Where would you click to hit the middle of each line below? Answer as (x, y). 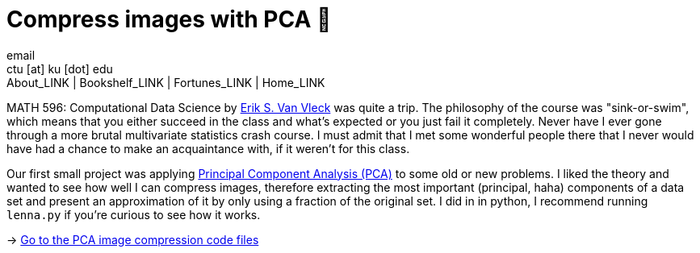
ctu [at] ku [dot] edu (60, 68)
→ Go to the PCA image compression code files (133, 239)
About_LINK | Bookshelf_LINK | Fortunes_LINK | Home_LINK (166, 82)
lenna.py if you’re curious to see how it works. (134, 214)
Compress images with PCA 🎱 (169, 19)
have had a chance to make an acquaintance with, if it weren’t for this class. (208, 148)
